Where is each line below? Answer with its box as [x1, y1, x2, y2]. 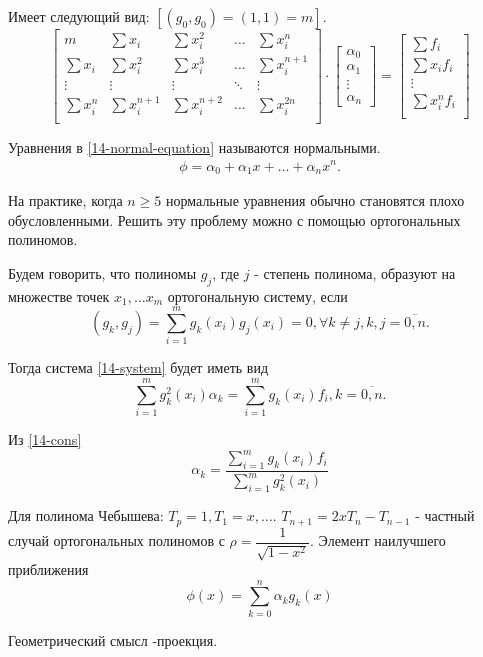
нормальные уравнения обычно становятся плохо [166, 190, 465, 211]
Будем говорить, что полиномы [8, 262, 197, 283]
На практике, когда [8, 190, 123, 211]
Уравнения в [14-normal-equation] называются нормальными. [8, 136, 381, 157]
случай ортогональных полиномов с [8, 530, 225, 551]
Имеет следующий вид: [8, 6, 150, 26]
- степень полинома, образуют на [254, 262, 456, 283]
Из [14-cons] [8, 429, 82, 450]
